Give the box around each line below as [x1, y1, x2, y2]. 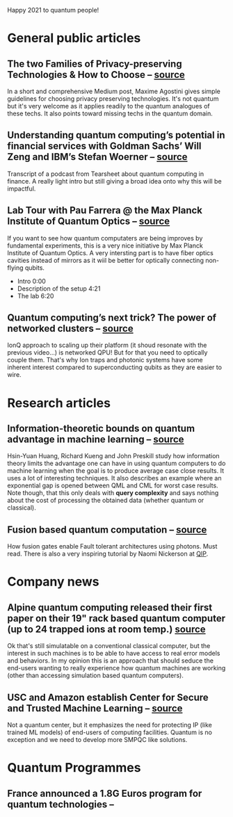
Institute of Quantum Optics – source [7, 216, 170, 227]
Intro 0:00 [17, 277, 47, 285]
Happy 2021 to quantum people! [7, 6, 99, 14]
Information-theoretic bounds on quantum [7, 423, 195, 435]
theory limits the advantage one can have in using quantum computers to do [7, 459, 226, 468]
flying [7, 264, 24, 272]
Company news [7, 574, 99, 590]
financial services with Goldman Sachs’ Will [7, 140, 202, 152]
